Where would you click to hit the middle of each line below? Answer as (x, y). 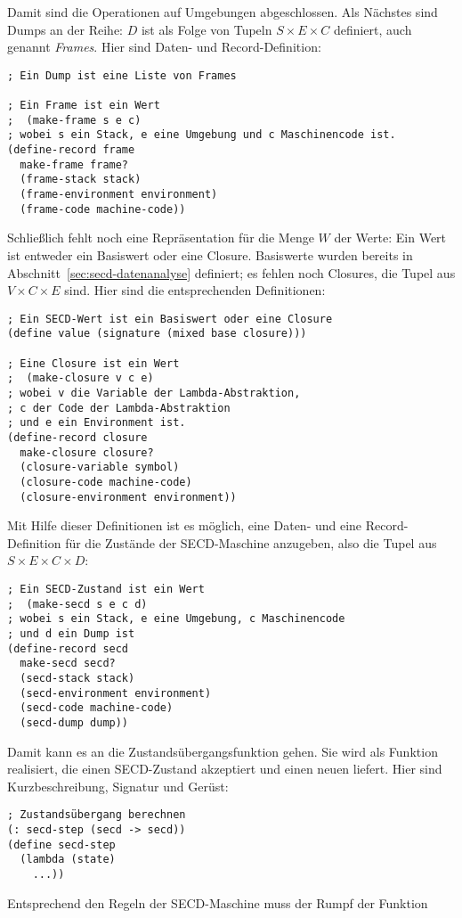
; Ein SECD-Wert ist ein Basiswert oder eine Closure (170, 319)
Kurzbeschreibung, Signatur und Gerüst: (118, 786)
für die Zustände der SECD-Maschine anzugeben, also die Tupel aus (251, 542)
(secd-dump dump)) (74, 722)
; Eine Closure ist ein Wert (93, 363)
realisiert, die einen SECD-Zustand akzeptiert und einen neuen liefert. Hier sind (225, 769)
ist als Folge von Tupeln (207, 29)
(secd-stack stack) (77, 678)
